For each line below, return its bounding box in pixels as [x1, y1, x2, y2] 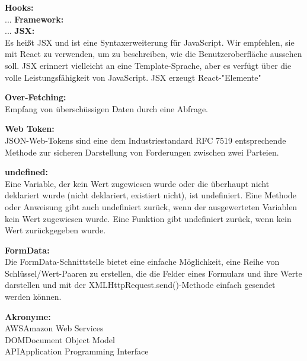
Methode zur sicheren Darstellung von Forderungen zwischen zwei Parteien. [5, 145, 279, 158]
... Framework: [5, 12, 64, 25]
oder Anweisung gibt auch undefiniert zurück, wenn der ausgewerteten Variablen [5, 200, 298, 213]
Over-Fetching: [5, 91, 66, 103]
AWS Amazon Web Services [5, 322, 104, 334]
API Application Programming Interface [5, 345, 149, 357]
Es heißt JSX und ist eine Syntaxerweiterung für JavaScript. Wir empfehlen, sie [5, 36, 295, 48]
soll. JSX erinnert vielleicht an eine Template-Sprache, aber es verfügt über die [5, 59, 292, 71]
